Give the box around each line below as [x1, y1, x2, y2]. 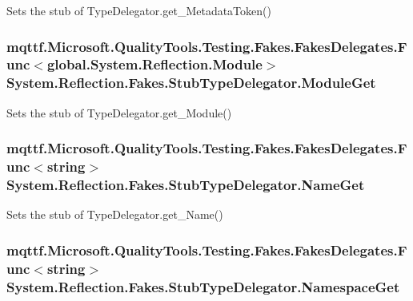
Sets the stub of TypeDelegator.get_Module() [6, 104, 232, 121]
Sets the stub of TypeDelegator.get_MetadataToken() [6, 2, 271, 18]
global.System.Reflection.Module [46, 54, 263, 74]
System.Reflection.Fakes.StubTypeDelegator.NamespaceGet [6, 276, 400, 296]
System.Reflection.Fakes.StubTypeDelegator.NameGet [6, 175, 365, 195]
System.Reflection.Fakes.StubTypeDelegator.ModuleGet [6, 73, 376, 93]
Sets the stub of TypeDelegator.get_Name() [6, 206, 223, 223]
